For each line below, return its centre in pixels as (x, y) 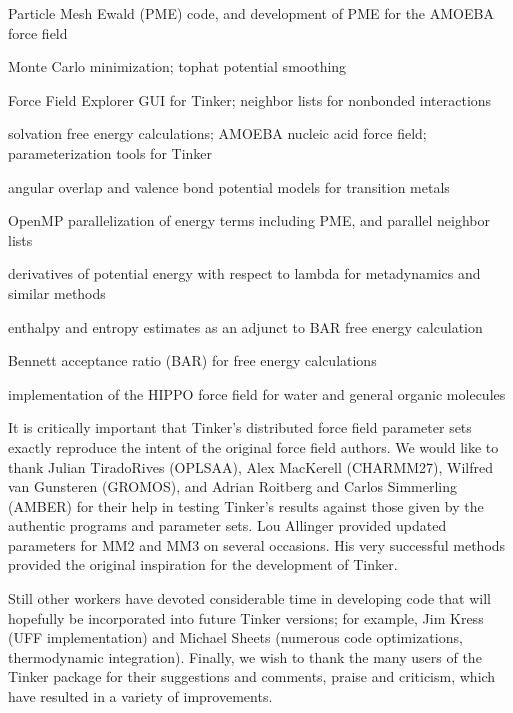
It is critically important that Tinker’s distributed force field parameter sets (240, 427)
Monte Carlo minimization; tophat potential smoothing (177, 66)
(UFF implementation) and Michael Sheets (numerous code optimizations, (235, 637)
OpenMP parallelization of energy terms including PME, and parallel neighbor (249, 220)
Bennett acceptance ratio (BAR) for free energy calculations (192, 360)
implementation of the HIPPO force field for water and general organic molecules (257, 393)
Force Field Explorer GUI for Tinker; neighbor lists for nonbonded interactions (250, 99)
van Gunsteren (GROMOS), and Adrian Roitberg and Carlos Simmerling (232, 486)
